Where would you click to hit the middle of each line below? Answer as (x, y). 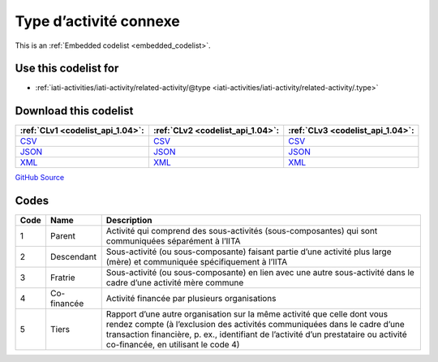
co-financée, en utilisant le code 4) (173, 345)
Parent (63, 236)
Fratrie (63, 278)
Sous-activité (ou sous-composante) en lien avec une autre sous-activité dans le (260, 273)
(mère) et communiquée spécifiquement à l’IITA (197, 262)
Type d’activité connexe (97, 21)
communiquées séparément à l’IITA (173, 241)
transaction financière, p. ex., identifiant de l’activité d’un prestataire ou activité (256, 334)
